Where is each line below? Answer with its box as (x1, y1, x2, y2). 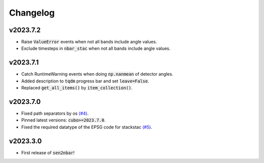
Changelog (9, 7, 55, 18)
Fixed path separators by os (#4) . (21, 110, 89, 117)
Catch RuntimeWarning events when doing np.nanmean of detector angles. (21, 71, 174, 77)
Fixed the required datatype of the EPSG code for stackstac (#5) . (21, 124, 153, 130)
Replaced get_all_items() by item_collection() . (21, 85, 133, 91)
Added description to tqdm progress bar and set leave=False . (21, 78, 149, 84)
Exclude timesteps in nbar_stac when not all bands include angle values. (21, 45, 171, 51)
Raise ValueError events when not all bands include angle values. (21, 39, 157, 45)
